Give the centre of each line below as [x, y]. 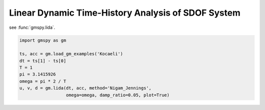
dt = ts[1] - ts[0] [43, 61]
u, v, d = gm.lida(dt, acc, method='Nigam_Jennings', [85, 88]
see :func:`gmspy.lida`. [32, 27]
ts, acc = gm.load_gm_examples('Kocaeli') [71, 54]
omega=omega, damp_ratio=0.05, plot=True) [118, 95]
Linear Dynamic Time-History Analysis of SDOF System [125, 13]
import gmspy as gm [43, 40]
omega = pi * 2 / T [43, 81]
